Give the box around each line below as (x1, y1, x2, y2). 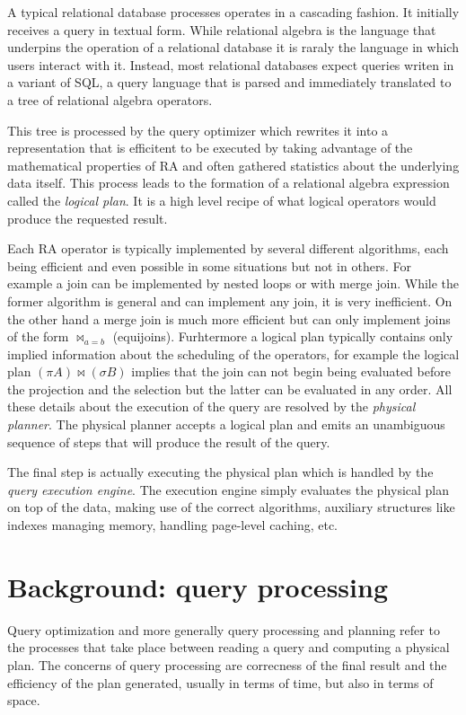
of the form (7, 327, 69, 346)
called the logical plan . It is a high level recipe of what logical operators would (7, 190, 436, 209)
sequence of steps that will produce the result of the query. (7, 432, 330, 451)
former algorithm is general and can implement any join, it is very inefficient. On (7, 291, 453, 310)
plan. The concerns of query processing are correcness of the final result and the (7, 655, 447, 674)
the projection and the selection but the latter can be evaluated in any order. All (7, 379, 453, 398)
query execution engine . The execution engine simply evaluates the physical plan (7, 480, 450, 499)
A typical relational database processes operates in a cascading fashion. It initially (7, 3, 460, 21)
